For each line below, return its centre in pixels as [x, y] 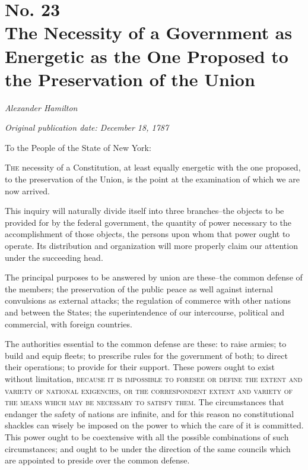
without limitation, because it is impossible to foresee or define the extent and [154, 378]
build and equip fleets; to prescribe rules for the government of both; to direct [146, 355]
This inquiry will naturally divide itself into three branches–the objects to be [145, 211]
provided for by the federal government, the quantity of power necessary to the [148, 222]
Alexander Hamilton [41, 107]
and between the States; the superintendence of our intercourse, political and [145, 312]
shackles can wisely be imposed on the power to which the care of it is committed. [154, 425]
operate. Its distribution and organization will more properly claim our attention [151, 246]
